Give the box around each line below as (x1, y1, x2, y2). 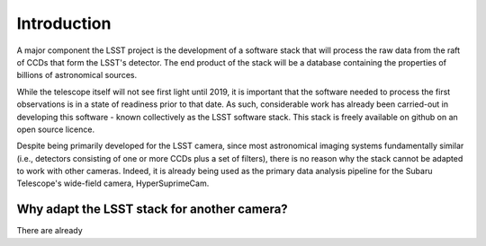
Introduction (16, 13, 112, 33)
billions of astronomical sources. (16, 70, 138, 81)
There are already (16, 225, 83, 236)
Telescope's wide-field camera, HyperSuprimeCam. (16, 178, 210, 189)
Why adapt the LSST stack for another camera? (16, 202, 288, 217)
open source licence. (16, 124, 94, 135)
